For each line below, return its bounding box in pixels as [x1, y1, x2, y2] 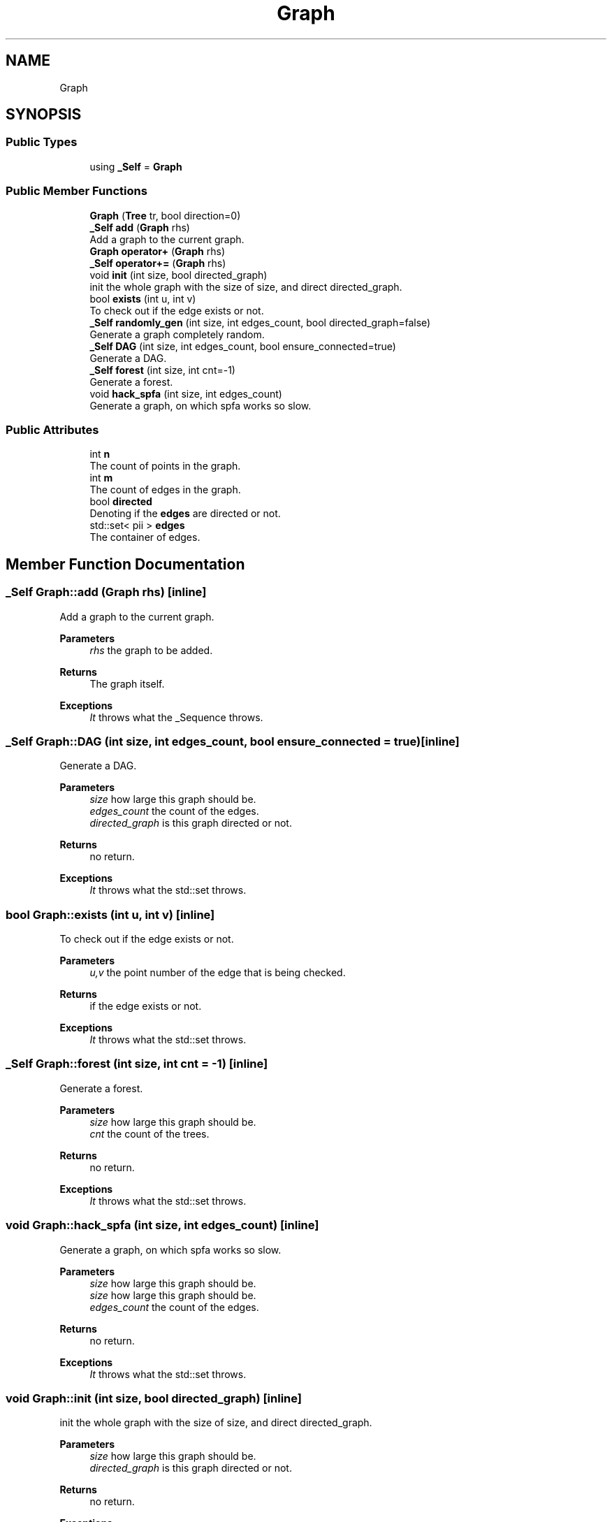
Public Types [6, 135, 78, 150]
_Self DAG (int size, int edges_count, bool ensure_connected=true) [89, 340, 396, 352]
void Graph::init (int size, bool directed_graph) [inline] [6, 1391, 302, 1405]
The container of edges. [89, 531, 201, 544]
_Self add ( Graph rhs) [89, 221, 190, 233]
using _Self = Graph [89, 160, 182, 173]
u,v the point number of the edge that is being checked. [89, 966, 346, 979]
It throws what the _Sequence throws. [89, 711, 263, 723]
